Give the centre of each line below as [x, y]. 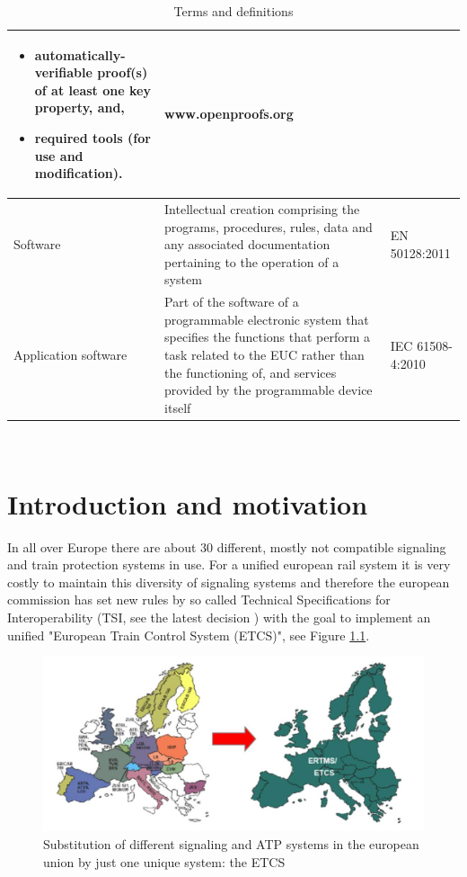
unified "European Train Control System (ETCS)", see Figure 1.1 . [189, 635]
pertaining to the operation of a [252, 261]
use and [59, 155]
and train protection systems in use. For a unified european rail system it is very [229, 564]
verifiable [63, 72]
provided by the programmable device [269, 390]
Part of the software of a [232, 302]
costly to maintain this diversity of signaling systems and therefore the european [229, 582]
